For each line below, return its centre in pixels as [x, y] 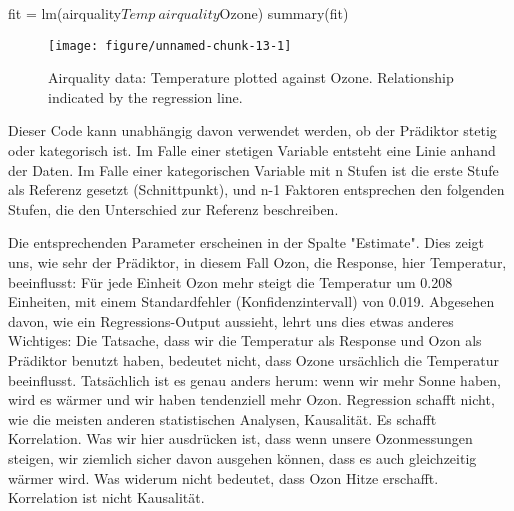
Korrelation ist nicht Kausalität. [106, 497]
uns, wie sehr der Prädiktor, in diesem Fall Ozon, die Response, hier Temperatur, [257, 262]
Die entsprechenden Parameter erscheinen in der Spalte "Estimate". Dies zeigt [246, 242]
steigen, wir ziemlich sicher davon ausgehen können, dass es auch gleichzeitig [242, 457]
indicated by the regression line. [145, 96]
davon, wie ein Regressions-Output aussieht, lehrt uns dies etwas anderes [231, 320]
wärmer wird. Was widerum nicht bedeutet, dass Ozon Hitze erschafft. [223, 477]
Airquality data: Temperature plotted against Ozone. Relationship [251, 77]
